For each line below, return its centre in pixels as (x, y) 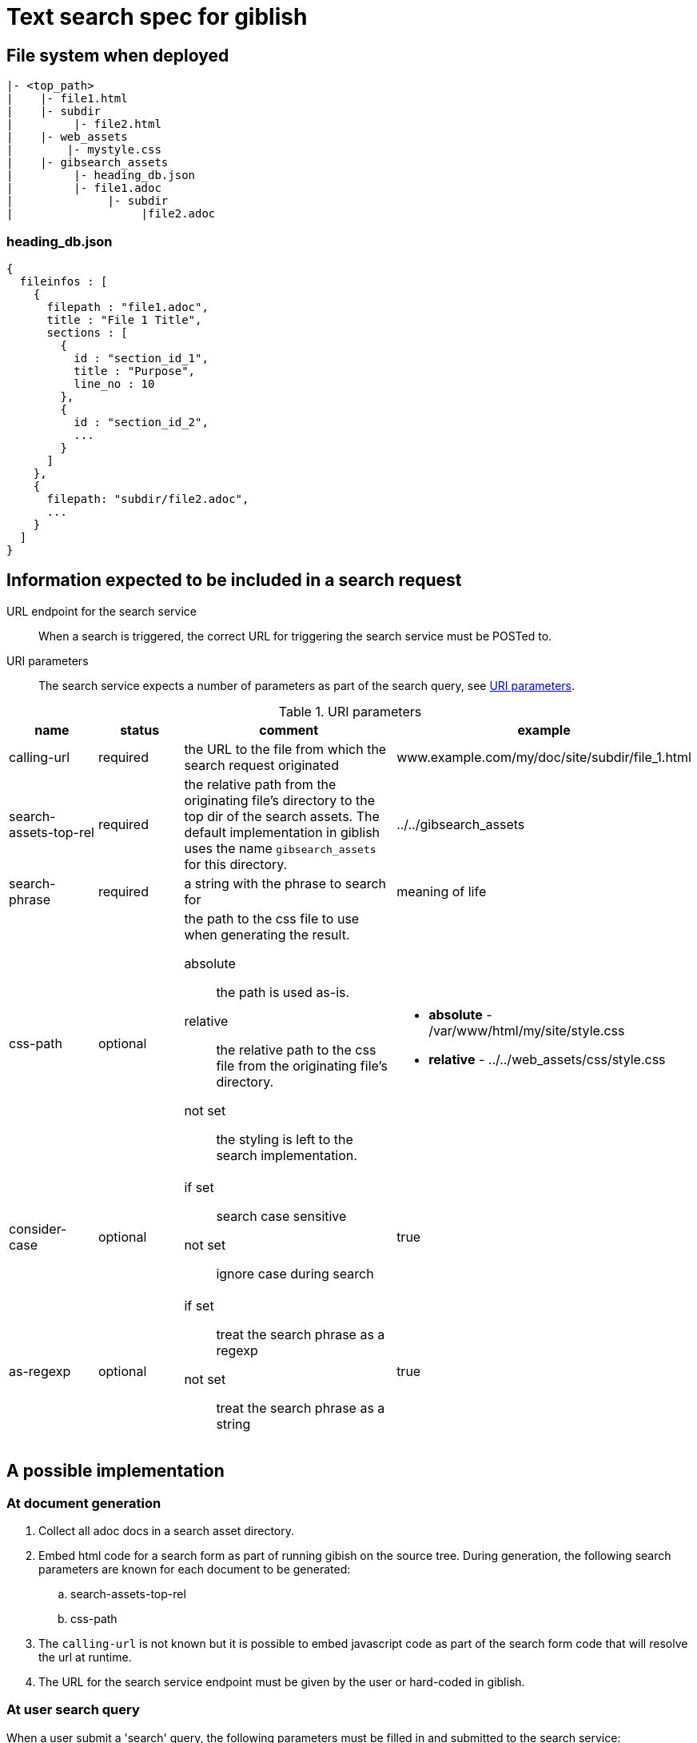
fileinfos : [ (64, 281)
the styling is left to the (285, 1139)
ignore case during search (295, 1273)
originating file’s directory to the (280, 800)
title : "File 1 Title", (124, 319)
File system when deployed (118, 55)
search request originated (261, 765)
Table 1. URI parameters (350, 711)
